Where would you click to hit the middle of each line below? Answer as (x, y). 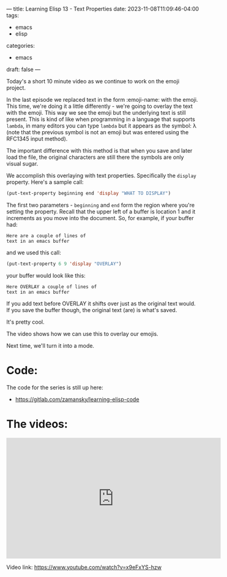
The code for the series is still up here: (55, 387)
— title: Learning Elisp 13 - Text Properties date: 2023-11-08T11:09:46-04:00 (103, 9)
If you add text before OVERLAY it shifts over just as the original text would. (101, 304)
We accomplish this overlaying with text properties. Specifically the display (102, 175)
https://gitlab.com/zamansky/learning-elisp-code (77, 399)
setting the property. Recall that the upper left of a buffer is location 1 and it (101, 212)
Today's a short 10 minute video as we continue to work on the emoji (93, 81)
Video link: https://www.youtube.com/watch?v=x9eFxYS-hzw (84, 567)
